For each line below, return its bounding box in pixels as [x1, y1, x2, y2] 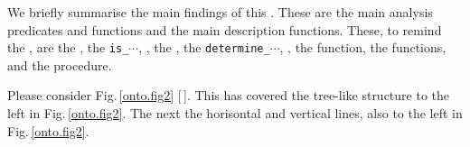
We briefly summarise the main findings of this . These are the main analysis [7, 3, 433, 21]
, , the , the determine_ [138, 38, 270, 57]
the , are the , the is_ [7, 38, 129, 57]
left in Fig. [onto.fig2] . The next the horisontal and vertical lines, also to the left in [7, 104, 463, 123]
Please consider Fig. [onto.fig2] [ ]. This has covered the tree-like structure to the [7, 86, 450, 105]
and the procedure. [7, 55, 112, 74]
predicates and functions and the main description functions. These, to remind [7, 20, 442, 39]
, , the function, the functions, [279, 38, 446, 57]
